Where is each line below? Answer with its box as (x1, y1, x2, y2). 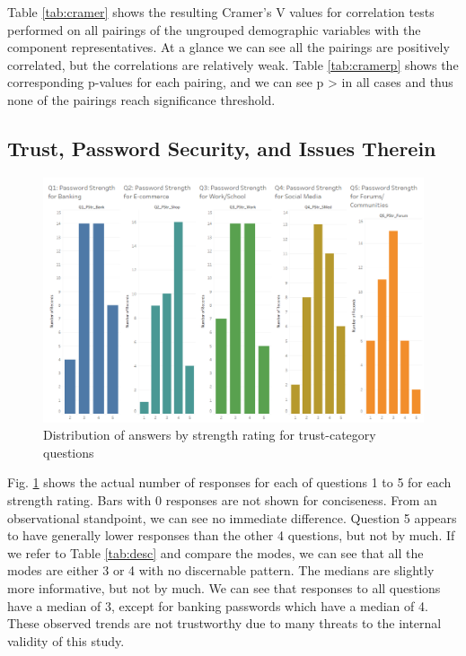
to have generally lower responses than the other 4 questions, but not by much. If (7, 526, 455, 545)
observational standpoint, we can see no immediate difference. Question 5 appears (7, 508, 457, 527)
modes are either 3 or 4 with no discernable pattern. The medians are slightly (7, 561, 435, 580)
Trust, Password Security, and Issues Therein (7, 134, 436, 162)
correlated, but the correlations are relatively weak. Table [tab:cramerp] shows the (7, 55, 459, 74)
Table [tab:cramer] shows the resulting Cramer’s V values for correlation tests (7, 3, 435, 21)
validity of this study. (7, 631, 125, 650)
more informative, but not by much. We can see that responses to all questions (7, 578, 441, 597)
